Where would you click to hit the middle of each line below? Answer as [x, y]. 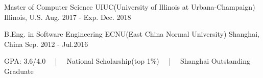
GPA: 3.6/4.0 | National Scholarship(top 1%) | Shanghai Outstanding [127, 61]
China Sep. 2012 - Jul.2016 [46, 44]
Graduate [19, 71]
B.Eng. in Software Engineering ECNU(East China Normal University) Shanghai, [132, 34]
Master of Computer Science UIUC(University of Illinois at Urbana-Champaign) [130, 7]
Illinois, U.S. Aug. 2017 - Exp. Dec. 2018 [68, 17]
